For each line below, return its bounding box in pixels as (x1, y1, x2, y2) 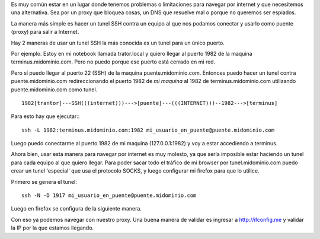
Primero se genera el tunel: (11, 178, 77, 185)
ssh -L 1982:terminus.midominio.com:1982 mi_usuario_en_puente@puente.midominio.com (21, 126, 275, 133)
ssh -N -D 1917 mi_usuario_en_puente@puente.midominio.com (21, 192, 197, 199)
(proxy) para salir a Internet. (11, 28, 79, 36)
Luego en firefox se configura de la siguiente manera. (11, 205, 142, 212)
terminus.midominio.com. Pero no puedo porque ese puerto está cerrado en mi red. (11, 58, 216, 65)
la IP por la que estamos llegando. (11, 224, 94, 231)
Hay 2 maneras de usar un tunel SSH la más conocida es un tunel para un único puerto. (11, 39, 225, 46)
